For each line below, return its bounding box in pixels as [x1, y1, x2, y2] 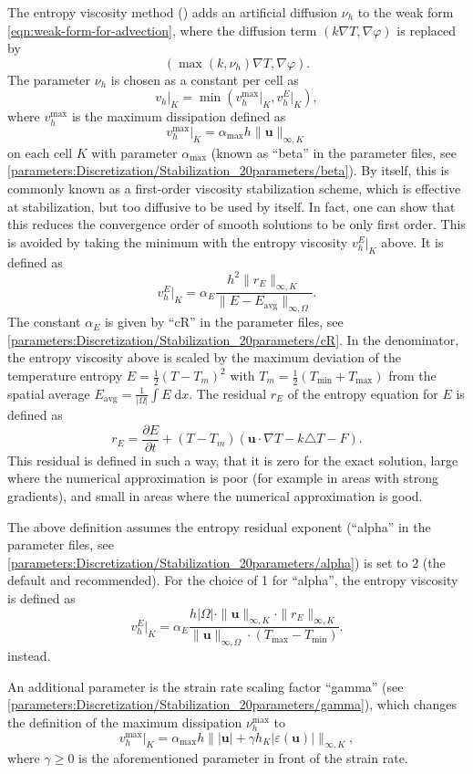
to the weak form [357, 3, 454, 21]
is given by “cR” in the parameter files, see [104, 312, 344, 331]
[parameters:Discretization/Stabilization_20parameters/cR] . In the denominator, [7, 329, 459, 349]
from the [388, 366, 437, 385]
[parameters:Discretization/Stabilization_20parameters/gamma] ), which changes [7, 695, 458, 714]
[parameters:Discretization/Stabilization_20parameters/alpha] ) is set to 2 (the [7, 552, 446, 571]
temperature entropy [7, 366, 123, 385]
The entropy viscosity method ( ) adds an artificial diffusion [7, 3, 338, 21]
